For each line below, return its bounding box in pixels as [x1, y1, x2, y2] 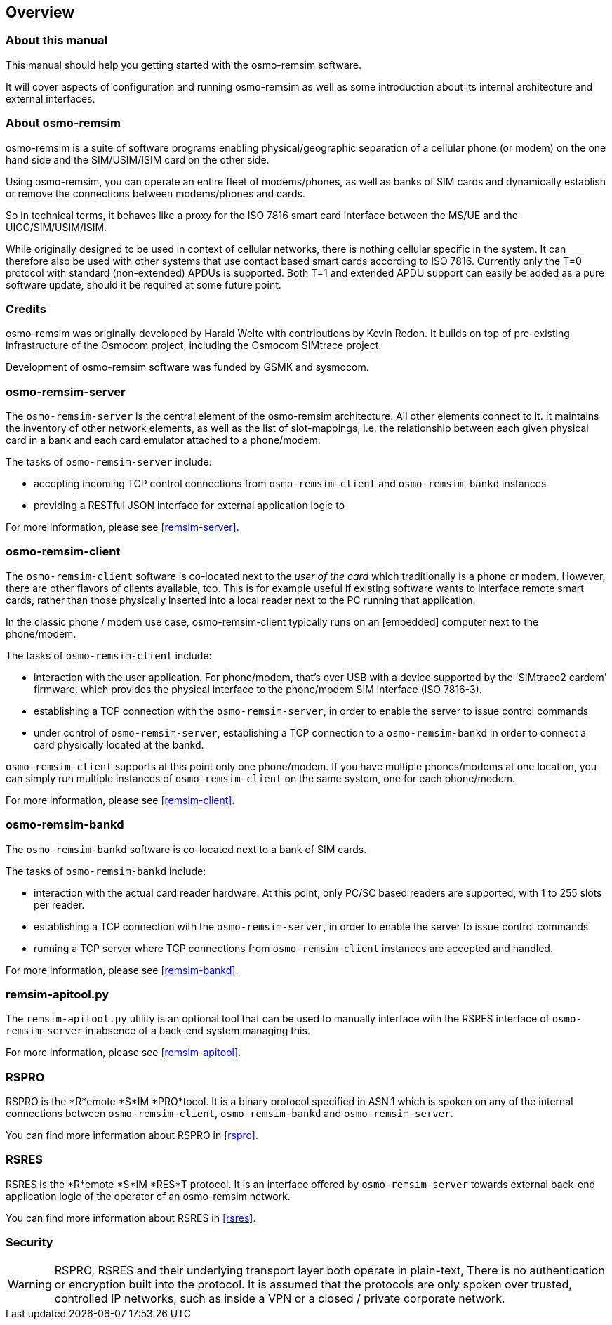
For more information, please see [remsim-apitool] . [6, 1046, 241, 1059]
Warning [8, 1277, 52, 1291]
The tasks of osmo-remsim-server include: [6, 456, 212, 468]
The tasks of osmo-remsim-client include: [6, 649, 212, 661]
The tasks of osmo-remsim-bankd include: [6, 864, 206, 877]
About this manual [6, 33, 108, 48]
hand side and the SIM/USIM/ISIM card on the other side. [6, 153, 270, 166]
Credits [6, 301, 46, 316]
